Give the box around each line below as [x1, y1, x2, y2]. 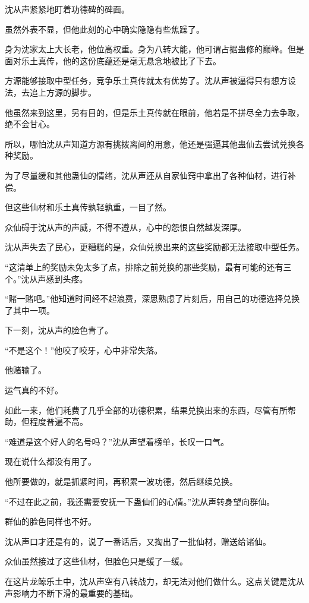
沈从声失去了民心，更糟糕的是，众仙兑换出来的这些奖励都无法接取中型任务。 [5, 241, 304, 253]
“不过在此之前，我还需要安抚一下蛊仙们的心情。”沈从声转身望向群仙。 [5, 495, 275, 507]
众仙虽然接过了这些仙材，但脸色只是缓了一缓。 [5, 555, 188, 567]
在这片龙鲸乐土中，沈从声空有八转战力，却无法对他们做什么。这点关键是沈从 [5, 575, 304, 587]
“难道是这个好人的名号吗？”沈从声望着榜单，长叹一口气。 [5, 435, 229, 447]
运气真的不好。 [5, 384, 63, 396]
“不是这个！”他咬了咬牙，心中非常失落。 [5, 343, 163, 356]
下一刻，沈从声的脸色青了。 [5, 324, 113, 336]
